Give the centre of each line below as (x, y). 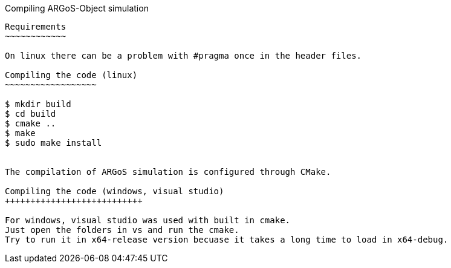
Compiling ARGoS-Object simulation (77, 8)
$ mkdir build (38, 104)
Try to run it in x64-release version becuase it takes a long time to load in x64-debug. (227, 240)
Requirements (36, 27)
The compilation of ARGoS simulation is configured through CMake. (168, 172)
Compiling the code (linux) (71, 75)
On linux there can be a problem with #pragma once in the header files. (183, 56)
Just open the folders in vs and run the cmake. (122, 230)
